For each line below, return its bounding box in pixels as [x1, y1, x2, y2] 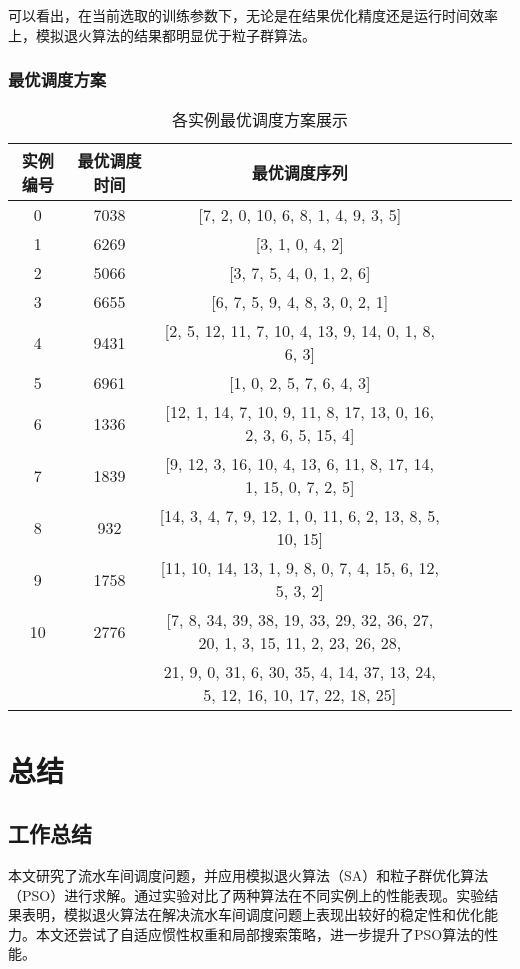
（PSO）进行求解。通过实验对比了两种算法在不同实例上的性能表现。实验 [8, 884, 485, 905]
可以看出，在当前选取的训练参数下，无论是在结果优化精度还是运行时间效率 [8, 5, 498, 25]
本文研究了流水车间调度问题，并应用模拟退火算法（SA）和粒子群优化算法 [8, 864, 489, 885]
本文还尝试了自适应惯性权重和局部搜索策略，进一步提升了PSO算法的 [35, 923, 485, 944]
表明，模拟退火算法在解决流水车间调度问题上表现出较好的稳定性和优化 [21, 904, 484, 925]
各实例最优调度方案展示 [171, 108, 348, 132]
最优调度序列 [251, 161, 348, 185]
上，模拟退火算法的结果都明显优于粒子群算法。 [8, 24, 316, 45]
